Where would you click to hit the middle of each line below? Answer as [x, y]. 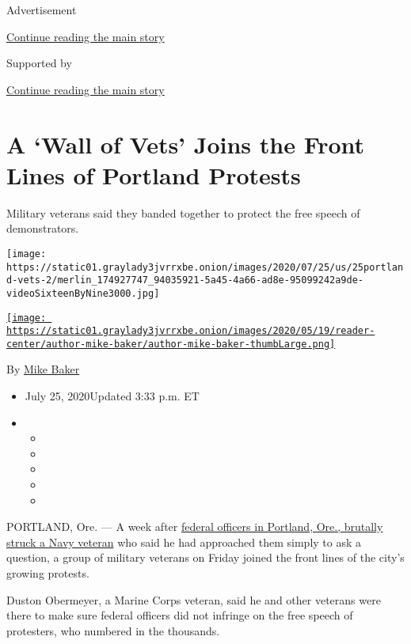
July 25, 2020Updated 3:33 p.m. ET [112, 396]
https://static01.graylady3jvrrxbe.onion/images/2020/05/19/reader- [191, 331]
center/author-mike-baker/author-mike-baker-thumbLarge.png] [171, 344]
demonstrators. [43, 228]
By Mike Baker [43, 369]
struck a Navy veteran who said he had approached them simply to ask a [184, 542]
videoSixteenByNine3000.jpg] [83, 293]
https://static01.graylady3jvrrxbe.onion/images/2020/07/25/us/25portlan [205, 267]
